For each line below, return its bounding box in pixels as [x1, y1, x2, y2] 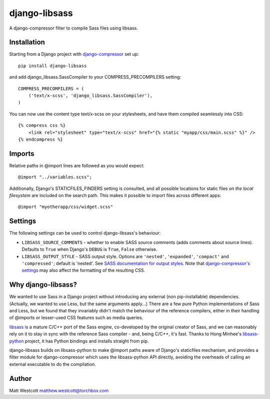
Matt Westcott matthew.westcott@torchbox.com [9, 387, 109, 393]
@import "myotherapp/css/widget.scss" [18, 204, 113, 210]
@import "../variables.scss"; [18, 174, 92, 180]
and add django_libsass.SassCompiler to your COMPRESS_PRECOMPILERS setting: [9, 74, 181, 80]
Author [9, 374, 32, 383]
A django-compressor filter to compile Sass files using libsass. [9, 25, 138, 31]
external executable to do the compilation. [9, 361, 96, 367]
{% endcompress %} [18, 136, 63, 142]
